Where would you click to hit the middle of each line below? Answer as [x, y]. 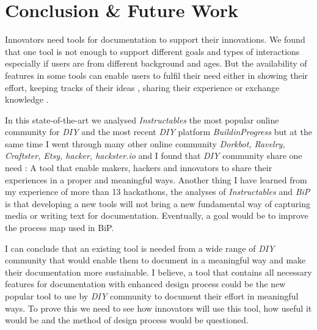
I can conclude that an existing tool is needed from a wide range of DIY [140, 248]
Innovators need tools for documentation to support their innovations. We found [155, 39]
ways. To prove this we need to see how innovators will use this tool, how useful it [158, 308]
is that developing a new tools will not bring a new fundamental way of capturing [158, 203]
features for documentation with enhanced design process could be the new [145, 284]
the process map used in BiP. [60, 228]
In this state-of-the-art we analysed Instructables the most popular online [142, 119]
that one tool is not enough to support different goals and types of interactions [152, 51]
